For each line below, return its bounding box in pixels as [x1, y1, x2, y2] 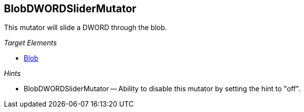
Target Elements [4, 38, 57, 47]
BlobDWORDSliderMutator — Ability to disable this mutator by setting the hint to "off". [24, 84, 301, 93]
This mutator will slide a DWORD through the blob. [4, 23, 167, 32]
